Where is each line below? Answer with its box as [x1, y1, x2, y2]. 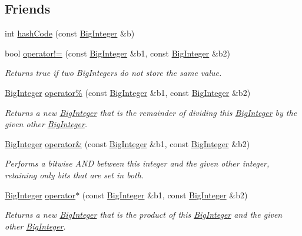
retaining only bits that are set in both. [5, 168, 144, 181]
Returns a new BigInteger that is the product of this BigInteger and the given [5, 208, 283, 221]
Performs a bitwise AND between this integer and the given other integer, [5, 157, 270, 169]
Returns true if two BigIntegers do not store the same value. [5, 67, 222, 79]
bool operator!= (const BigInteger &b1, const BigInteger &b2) [5, 46, 231, 59]
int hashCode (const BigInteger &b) [5, 27, 135, 39]
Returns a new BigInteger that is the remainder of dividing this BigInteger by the [5, 106, 297, 118]
